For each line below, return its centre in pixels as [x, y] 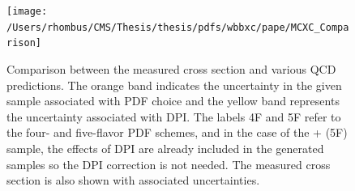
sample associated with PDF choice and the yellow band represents [173, 101]
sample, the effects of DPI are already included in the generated [165, 148]
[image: [27, 11]
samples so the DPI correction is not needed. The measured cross [169, 164]
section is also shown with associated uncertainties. [133, 180]
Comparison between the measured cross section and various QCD [171, 68]
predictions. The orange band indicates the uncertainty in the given [174, 85]
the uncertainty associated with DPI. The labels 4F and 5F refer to [174, 116]
